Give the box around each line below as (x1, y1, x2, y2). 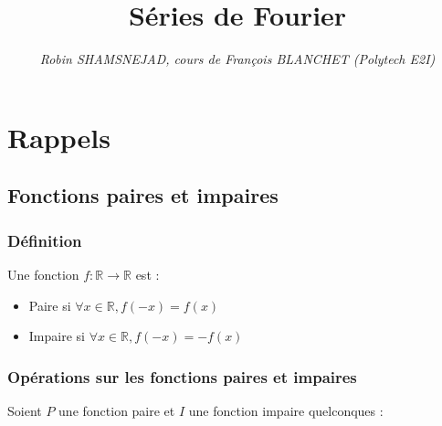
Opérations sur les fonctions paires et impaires (7, 365, 357, 388)
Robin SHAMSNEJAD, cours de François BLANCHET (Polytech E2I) (39, 49, 436, 69)
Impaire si (28, 326, 85, 346)
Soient (7, 400, 42, 420)
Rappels (7, 118, 110, 155)
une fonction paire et (58, 400, 175, 420)
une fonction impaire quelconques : (188, 400, 384, 420)
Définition (7, 229, 82, 251)
